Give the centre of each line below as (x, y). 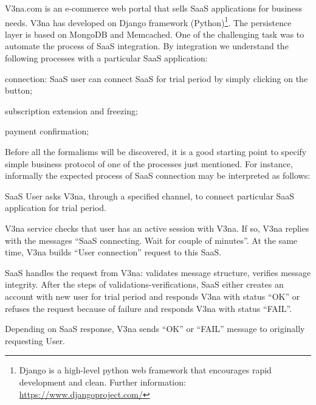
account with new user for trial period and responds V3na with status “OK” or (153, 296)
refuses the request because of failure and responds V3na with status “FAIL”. (149, 308)
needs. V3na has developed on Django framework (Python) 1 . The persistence (148, 21)
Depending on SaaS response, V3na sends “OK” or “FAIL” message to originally (155, 329)
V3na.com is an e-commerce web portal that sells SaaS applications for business (154, 8)
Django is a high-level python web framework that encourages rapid (145, 370)
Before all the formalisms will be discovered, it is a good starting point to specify (156, 151)
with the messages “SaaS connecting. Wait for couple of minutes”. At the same (151, 240)
